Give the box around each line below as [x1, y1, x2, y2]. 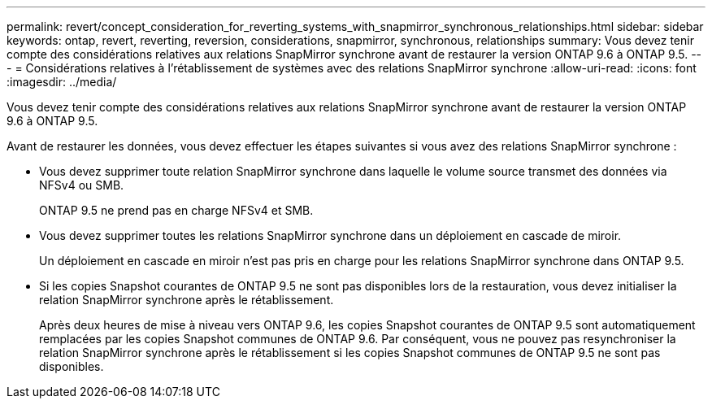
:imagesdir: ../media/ [7, 75, 117, 89]
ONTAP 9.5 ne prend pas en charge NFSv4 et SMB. [39, 203, 314, 217]
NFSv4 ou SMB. [39, 178, 124, 192]
